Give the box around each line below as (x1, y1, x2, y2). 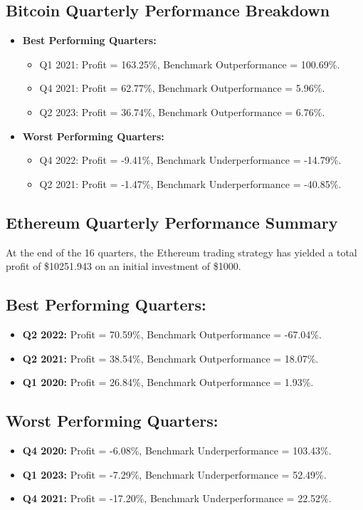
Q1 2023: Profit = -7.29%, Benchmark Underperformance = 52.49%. (22, 467, 327, 482)
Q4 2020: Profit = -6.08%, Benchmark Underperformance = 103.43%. (22, 442, 332, 457)
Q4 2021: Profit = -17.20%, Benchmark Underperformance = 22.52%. (22, 491, 332, 506)
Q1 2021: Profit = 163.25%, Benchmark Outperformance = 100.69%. (39, 56, 340, 71)
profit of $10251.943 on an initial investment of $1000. (6, 259, 241, 274)
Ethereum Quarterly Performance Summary (6, 211, 338, 233)
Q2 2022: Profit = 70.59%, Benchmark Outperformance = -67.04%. (22, 326, 322, 341)
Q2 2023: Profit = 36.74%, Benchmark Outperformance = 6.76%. (39, 104, 325, 119)
